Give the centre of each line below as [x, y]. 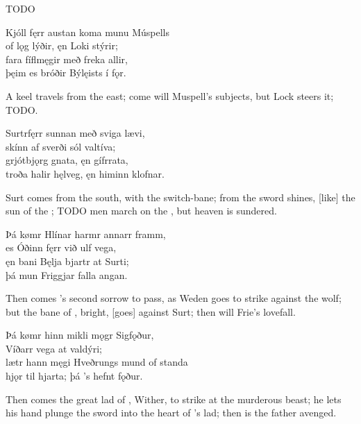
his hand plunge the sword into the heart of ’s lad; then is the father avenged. [171, 413]
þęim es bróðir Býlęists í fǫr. [66, 73]
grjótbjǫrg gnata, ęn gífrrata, [67, 160]
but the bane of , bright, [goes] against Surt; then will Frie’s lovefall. [151, 311]
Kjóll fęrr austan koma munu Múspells [87, 32]
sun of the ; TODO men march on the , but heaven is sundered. [141, 211]
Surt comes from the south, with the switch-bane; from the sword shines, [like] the [180, 197]
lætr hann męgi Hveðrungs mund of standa [97, 362]
